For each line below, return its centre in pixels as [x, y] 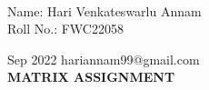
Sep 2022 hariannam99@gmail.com [104, 59]
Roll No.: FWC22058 [65, 29]
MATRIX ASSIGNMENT [91, 77]
